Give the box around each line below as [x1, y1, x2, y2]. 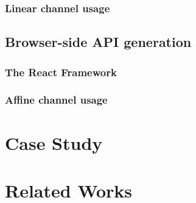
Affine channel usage [5, 92, 108, 107]
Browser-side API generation [5, 32, 192, 51]
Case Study [5, 130, 103, 155]
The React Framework [5, 64, 117, 79]
